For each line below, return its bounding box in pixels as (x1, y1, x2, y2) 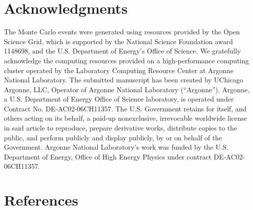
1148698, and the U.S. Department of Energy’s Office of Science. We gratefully (4, 46, 241, 56)
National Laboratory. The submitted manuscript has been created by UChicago (4, 75, 244, 85)
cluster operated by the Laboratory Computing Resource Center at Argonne (4, 65, 234, 75)
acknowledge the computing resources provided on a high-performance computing (4, 55, 249, 65)
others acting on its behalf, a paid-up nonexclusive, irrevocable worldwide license (4, 113, 247, 123)
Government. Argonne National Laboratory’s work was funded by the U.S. (4, 142, 228, 152)
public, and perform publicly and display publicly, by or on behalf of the (4, 132, 222, 142)
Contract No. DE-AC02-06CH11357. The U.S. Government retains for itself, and (4, 103, 247, 113)
